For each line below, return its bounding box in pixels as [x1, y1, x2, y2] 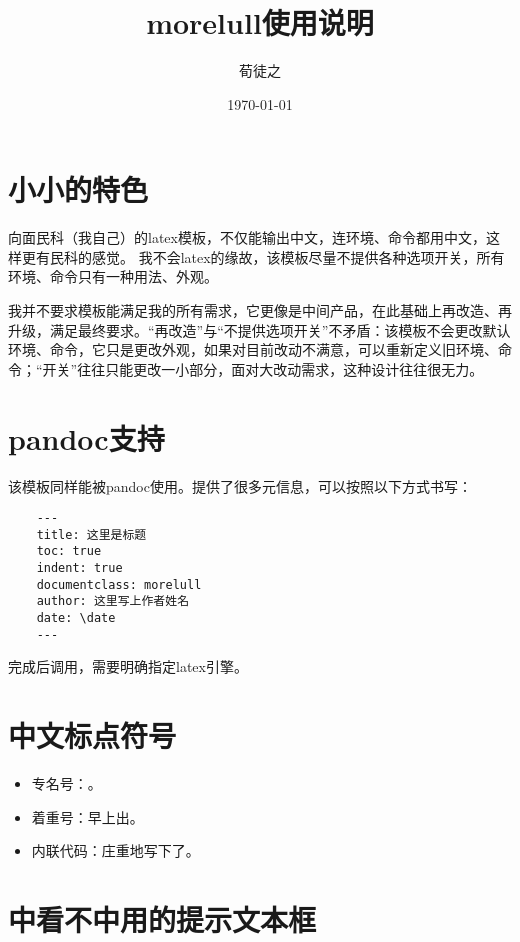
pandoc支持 [8, 417, 165, 458]
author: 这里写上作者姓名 [36, 594, 190, 609]
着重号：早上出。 [31, 806, 144, 827]
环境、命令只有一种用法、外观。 [8, 266, 218, 287]
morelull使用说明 [146, 2, 374, 43]
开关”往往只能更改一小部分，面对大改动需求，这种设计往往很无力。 [42, 358, 484, 379]
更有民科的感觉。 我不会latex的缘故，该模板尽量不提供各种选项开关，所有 [21, 246, 505, 267]
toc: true [36, 544, 102, 559]
